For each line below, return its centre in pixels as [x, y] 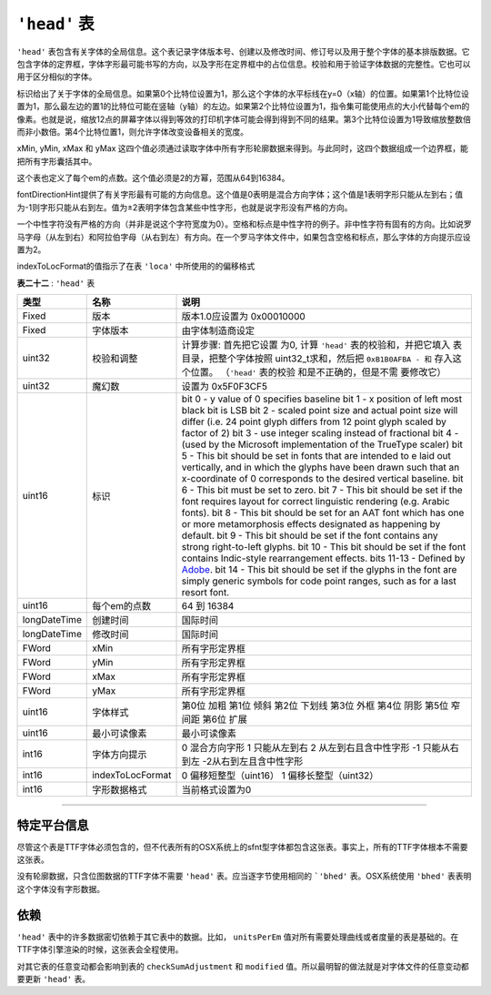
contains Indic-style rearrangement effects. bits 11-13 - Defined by [323, 558]
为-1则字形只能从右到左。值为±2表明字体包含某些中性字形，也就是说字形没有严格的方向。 [185, 207]
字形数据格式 [120, 790]
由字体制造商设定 [218, 330]
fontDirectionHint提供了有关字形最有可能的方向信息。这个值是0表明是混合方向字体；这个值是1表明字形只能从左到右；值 [240, 195]
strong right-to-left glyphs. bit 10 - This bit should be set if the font [324, 547]
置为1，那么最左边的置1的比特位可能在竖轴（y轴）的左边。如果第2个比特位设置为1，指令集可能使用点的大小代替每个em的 [243, 107]
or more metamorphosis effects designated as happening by [311, 524]
